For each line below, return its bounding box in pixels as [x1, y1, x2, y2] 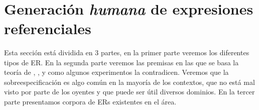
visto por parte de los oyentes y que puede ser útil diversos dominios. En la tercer [4, 86, 255, 97]
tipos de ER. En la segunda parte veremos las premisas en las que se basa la [4, 57, 239, 67]
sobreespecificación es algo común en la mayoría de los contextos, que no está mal [4, 76, 255, 87]
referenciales [4, 18, 91, 38]
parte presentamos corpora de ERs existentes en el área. [4, 96, 177, 106]
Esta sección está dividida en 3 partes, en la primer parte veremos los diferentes [4, 47, 249, 57]
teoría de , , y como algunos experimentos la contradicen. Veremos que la [4, 67, 229, 77]
